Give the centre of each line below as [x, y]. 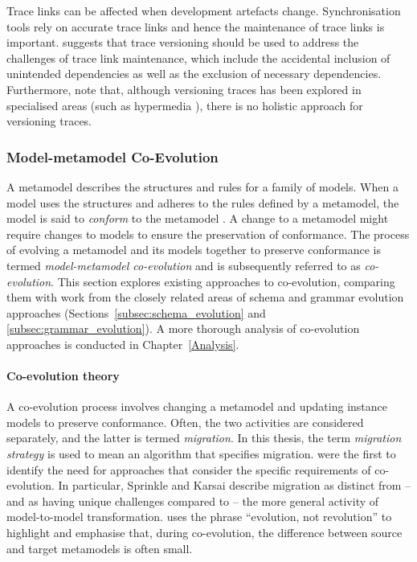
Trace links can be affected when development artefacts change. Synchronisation [204, 10]
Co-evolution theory [63, 376]
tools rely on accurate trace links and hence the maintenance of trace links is [196, 26]
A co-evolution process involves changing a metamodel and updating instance [197, 406]
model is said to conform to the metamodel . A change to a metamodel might [198, 218]
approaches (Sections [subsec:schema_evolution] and [136, 312]
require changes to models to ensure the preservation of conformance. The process [208, 234]
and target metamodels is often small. [100, 548]
